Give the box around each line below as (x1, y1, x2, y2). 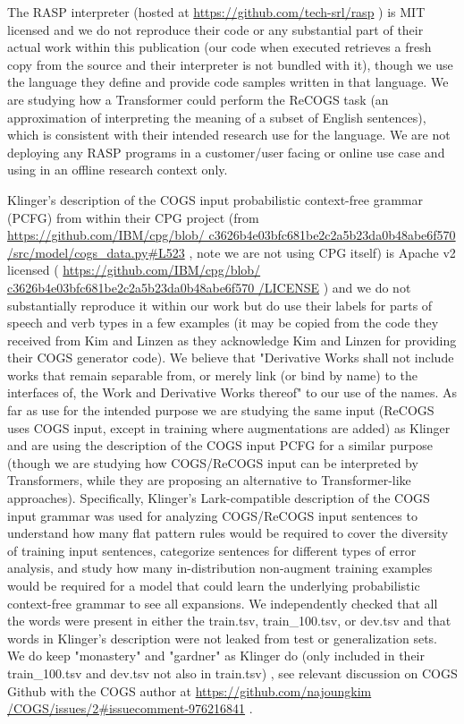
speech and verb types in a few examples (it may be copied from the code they (7, 313, 439, 332)
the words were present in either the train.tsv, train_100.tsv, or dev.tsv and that (7, 611, 451, 630)
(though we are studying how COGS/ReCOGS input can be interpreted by (7, 453, 418, 472)
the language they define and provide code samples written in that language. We (7, 72, 449, 91)
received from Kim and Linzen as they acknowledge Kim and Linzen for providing (7, 330, 457, 349)
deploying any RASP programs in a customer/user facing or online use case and (7, 142, 445, 161)
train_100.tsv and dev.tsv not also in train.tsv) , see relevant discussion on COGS (7, 663, 458, 682)
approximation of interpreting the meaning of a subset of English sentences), (7, 107, 426, 126)
